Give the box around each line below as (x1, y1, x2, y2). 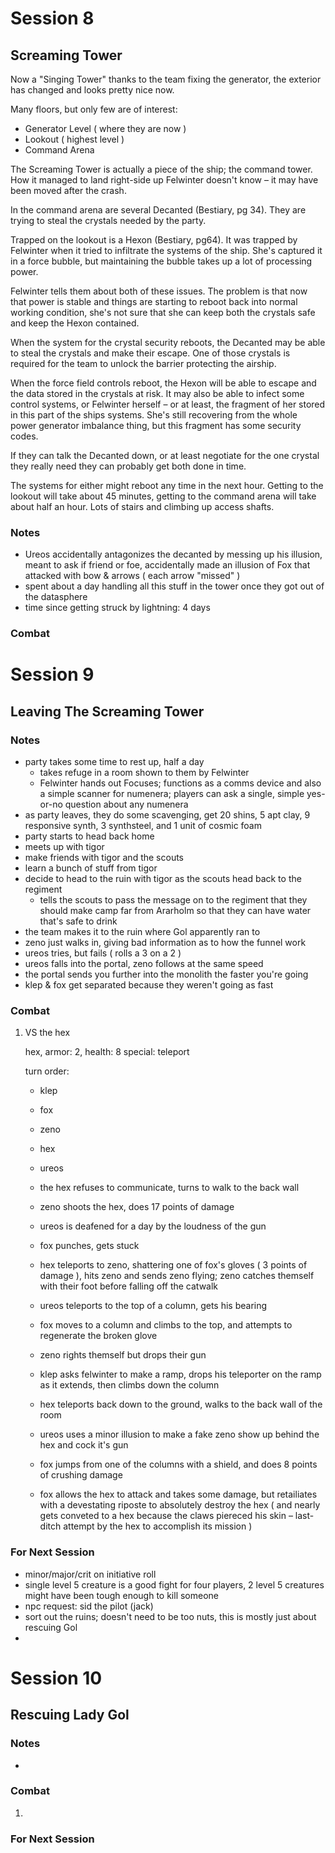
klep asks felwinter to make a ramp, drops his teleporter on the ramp (39, 1368, 322, 1381)
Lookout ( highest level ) (24, 133, 125, 145)
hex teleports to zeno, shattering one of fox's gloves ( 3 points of (39, 1259, 308, 1271)
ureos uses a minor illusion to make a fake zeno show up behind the (39, 1428, 320, 1441)
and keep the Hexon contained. (10, 317, 140, 329)
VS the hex (24, 1027, 71, 1039)
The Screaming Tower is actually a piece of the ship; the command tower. (10, 163, 313, 175)
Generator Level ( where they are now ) (24, 123, 187, 134)
